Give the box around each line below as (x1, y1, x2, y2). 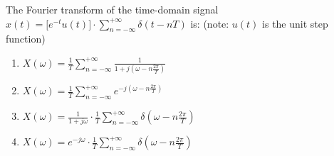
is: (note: (190, 16, 229, 30)
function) (6, 31, 46, 46)
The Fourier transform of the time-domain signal (6, 2, 219, 16)
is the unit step (262, 16, 328, 30)
